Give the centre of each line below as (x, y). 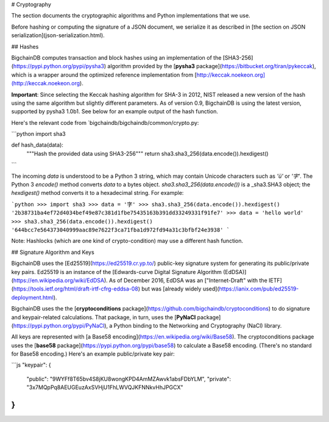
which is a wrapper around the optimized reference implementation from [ (104, 75)
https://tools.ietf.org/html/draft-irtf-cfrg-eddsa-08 (76, 289)
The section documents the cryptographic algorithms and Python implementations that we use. (131, 16)
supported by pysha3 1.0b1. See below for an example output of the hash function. (115, 111)
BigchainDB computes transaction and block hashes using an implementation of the (116, 57)
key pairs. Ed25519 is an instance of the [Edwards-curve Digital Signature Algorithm (116, 272)
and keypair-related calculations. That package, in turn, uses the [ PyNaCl (104, 317)
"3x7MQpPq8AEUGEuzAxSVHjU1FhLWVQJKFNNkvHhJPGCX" (105, 387)
